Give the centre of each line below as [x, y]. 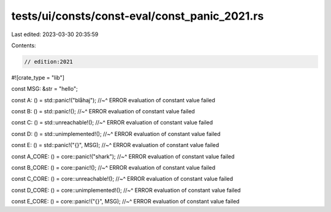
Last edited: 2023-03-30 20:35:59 [55, 34]
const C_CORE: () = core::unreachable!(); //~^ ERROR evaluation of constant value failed [122, 179]
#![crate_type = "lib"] [38, 77]
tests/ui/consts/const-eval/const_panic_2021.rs [138, 16]
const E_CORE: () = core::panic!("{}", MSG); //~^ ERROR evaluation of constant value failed [125, 202]
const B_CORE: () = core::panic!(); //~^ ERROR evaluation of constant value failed [113, 168]
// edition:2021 [49, 62]
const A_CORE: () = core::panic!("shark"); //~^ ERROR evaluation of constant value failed [123, 156]
